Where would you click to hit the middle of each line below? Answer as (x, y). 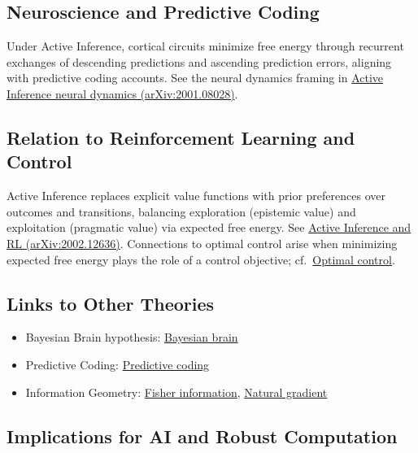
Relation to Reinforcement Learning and (181, 137)
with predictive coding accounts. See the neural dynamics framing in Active (195, 78)
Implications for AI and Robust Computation (202, 436)
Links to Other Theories (111, 303)
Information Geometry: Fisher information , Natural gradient (176, 392)
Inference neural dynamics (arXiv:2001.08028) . (122, 93)
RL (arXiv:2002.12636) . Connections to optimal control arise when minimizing (202, 243)
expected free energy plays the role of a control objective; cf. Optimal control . (201, 259)
